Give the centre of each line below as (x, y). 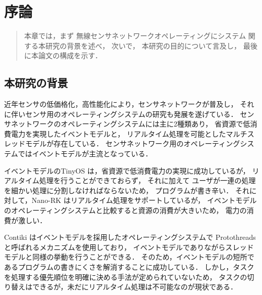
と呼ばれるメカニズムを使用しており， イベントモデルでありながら (115, 247)
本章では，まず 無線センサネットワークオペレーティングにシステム (135, 36)
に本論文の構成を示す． (63, 55)
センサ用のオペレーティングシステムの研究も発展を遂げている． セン (140, 114)
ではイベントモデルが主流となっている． (85, 154)
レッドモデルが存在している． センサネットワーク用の (94, 143)
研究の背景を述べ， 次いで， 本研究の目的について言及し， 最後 (151, 45)
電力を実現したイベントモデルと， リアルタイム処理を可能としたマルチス (133, 133)
